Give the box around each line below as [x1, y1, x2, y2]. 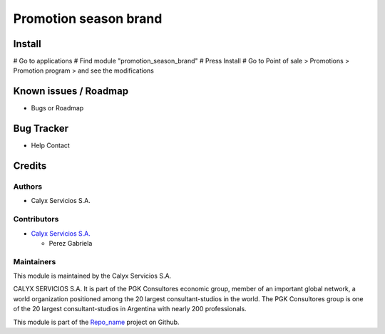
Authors [13, 182, 43, 192]
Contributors [13, 214, 59, 224]
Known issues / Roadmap [13, 85, 128, 98]
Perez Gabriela [48, 239, 93, 247]
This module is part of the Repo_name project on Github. [13, 318, 180, 326]
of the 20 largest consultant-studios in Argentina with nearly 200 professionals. [13, 305, 247, 313]
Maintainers [13, 256, 56, 266]
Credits [13, 160, 47, 172]
